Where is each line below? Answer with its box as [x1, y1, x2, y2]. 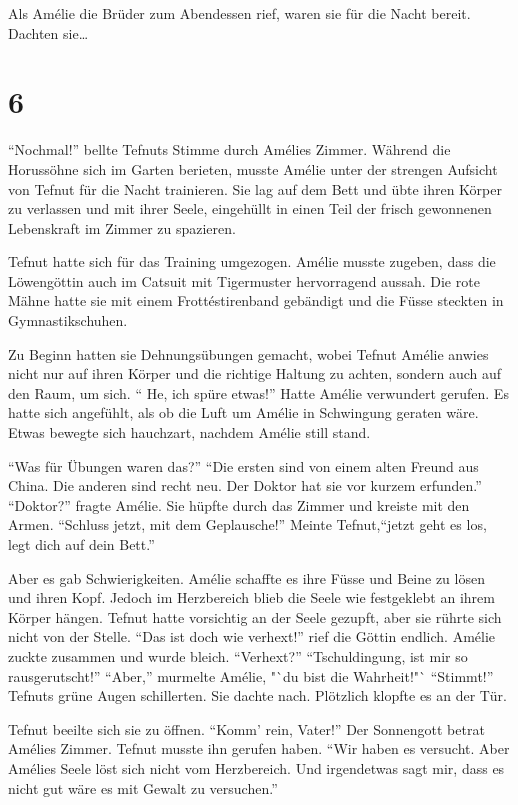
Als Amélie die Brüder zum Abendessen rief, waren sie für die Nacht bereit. [8, 3, 471, 23]
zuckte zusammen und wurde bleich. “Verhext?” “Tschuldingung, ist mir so [8, 645, 468, 666]
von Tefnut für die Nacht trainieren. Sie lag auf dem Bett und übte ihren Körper [8, 178, 502, 199]
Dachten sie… [8, 22, 89, 43]
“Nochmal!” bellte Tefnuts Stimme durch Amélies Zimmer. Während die [8, 139, 451, 160]
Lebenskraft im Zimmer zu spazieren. [8, 217, 236, 238]
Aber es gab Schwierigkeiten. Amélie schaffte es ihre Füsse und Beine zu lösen [8, 567, 485, 588]
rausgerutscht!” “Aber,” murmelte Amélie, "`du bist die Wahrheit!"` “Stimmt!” [8, 665, 494, 686]
